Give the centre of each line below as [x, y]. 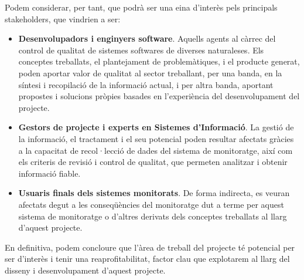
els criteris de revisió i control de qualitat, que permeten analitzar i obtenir [153, 162]
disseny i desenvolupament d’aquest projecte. [85, 270]
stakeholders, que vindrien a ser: [63, 18]
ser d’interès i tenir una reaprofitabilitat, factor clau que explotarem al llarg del [147, 259]
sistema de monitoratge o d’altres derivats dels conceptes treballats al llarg [153, 216]
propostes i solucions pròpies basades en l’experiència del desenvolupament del [159, 96]
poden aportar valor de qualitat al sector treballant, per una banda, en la [150, 72]
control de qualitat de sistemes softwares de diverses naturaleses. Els [141, 50]
